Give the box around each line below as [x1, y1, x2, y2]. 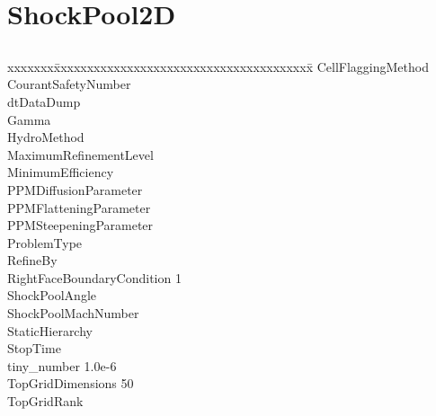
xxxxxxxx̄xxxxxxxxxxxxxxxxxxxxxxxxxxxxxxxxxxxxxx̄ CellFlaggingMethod [7, 57, 429, 75]
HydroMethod [7, 128, 85, 146]
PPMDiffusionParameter [7, 180, 143, 199]
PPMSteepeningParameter [7, 216, 154, 235]
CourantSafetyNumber [7, 75, 131, 93]
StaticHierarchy [7, 321, 93, 340]
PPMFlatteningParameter [7, 198, 151, 217]
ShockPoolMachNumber [7, 304, 139, 323]
